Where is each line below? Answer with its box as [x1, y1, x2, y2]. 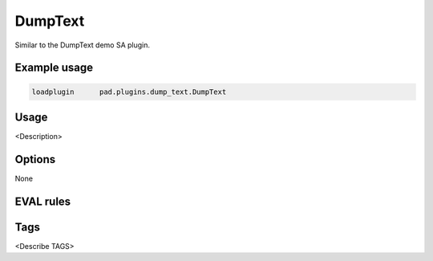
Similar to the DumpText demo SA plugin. [14, 40, 151, 50]
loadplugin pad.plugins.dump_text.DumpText [31, 87, 227, 96]
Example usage [14, 61, 94, 75]
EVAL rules [14, 194, 71, 208]
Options [14, 153, 56, 166]
